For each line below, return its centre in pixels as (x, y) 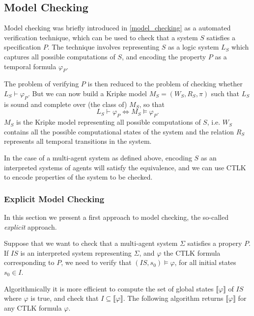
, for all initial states (205, 262)
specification (23, 47)
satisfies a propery (215, 243)
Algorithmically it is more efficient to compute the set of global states (109, 288)
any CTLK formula (33, 307)
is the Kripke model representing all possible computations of (109, 122)
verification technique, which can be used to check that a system (101, 37)
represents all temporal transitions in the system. (78, 141)
